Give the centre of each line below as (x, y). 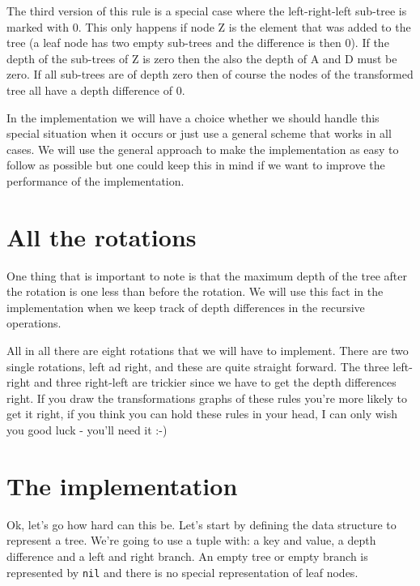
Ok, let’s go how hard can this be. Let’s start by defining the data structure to (202, 524)
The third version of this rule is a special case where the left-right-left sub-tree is (207, 11)
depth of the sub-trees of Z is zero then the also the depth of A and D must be (202, 58)
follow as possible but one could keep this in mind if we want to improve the (196, 165)
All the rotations (102, 236)
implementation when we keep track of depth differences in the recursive (186, 307)
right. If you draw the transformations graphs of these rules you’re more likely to (207, 398)
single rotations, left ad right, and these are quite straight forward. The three (198, 366)
